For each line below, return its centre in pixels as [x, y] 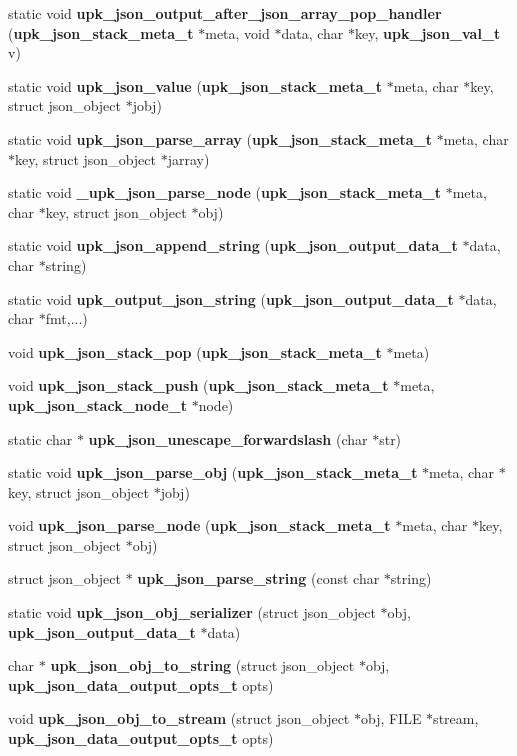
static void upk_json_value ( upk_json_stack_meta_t [195, 85]
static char [40, 438]
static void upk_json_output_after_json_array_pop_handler [225, 13]
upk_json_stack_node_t [97, 404]
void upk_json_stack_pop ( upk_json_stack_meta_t [195, 351]
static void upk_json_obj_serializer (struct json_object [192, 612]
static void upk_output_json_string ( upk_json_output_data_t [231, 298]
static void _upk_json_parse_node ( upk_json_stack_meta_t [224, 192]
